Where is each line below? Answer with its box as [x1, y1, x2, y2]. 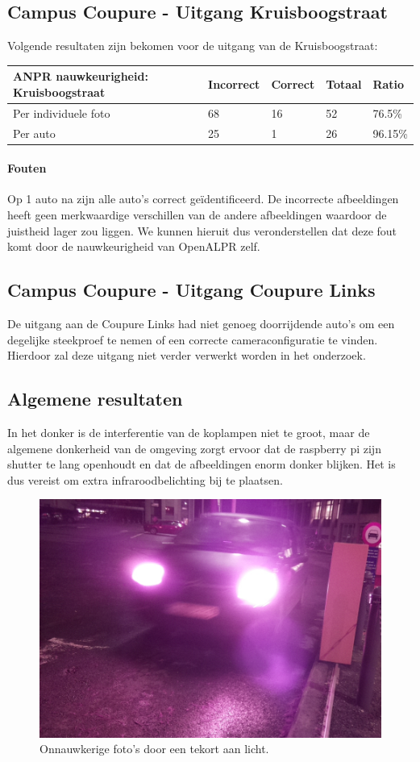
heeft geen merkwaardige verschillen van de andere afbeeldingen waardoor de [7, 206, 387, 223]
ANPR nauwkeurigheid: [13, 68, 148, 85]
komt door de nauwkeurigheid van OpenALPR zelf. [7, 238, 260, 255]
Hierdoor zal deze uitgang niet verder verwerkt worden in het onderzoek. [7, 347, 366, 364]
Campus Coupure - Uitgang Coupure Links [7, 277, 376, 302]
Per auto [13, 124, 56, 141]
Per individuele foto [13, 104, 110, 121]
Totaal [326, 76, 362, 93]
